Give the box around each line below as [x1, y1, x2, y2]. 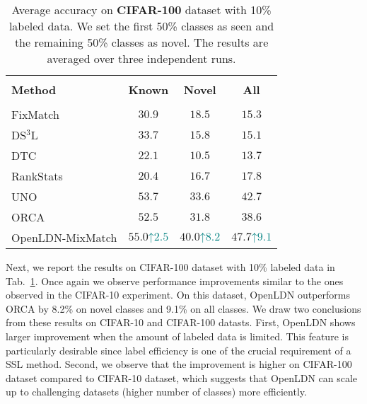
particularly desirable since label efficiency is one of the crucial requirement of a [6, 342, 351, 357]
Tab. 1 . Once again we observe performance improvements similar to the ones [6, 273, 344, 288]
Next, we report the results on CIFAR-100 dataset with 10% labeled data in [6, 260, 335, 274]
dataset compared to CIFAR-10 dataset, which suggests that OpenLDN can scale [6, 370, 358, 385]
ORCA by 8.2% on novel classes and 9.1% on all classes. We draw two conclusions [6, 301, 361, 316]
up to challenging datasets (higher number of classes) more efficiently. [6, 384, 307, 399]
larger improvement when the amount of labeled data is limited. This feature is [6, 328, 349, 343]
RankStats [11, 168, 63, 184]
